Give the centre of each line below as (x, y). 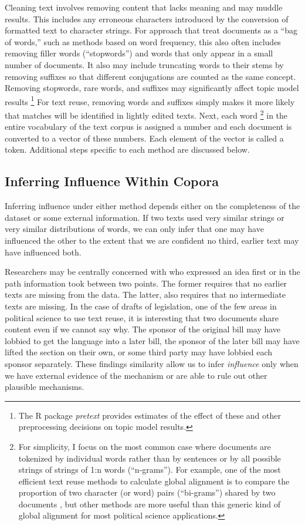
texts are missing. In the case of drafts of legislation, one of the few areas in (141, 306)
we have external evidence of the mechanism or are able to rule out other (136, 375)
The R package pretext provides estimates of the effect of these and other (150, 415)
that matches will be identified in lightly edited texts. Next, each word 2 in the (146, 114)
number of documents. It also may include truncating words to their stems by (144, 64)
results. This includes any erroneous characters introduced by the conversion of (147, 18)
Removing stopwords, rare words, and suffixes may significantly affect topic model (152, 88)
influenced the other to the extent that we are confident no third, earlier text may (152, 240)
